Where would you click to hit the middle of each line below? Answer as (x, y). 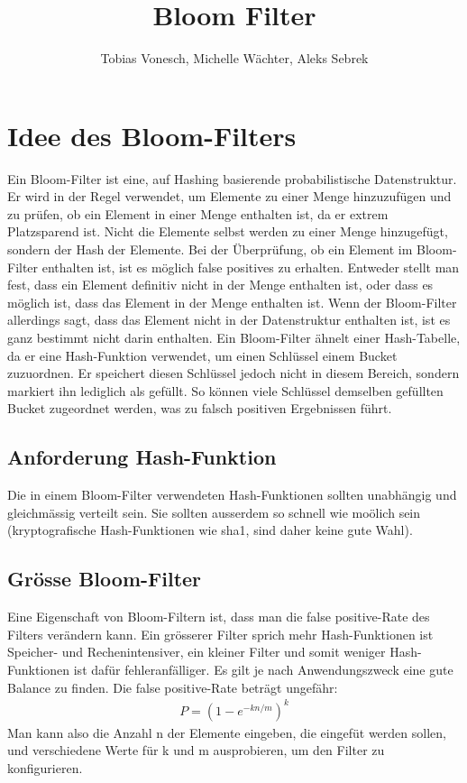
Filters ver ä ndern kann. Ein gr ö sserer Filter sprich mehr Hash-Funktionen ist (220, 634)
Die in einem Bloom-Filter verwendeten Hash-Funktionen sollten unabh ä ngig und (232, 495)
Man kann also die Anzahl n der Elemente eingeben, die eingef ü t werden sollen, (227, 732)
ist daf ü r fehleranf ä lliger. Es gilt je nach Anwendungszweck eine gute (263, 669)
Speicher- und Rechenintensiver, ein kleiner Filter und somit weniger (197, 652)
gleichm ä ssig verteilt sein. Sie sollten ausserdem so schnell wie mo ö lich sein (214, 512)
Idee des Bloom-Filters (152, 135)
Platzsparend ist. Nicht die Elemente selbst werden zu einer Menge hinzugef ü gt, (228, 231)
